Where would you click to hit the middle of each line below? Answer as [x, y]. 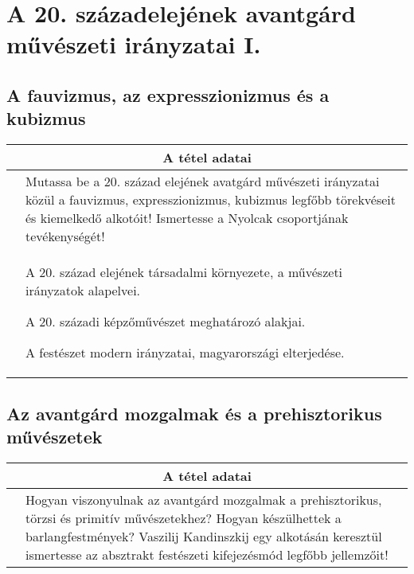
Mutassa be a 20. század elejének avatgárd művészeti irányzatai [203, 182]
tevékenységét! [65, 236]
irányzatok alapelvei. [83, 291]
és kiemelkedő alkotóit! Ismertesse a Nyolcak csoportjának [187, 218]
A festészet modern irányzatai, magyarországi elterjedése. [185, 353]
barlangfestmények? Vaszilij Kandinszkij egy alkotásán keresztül [204, 536]
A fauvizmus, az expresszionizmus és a [168, 94]
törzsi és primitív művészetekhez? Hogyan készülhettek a [184, 517]
